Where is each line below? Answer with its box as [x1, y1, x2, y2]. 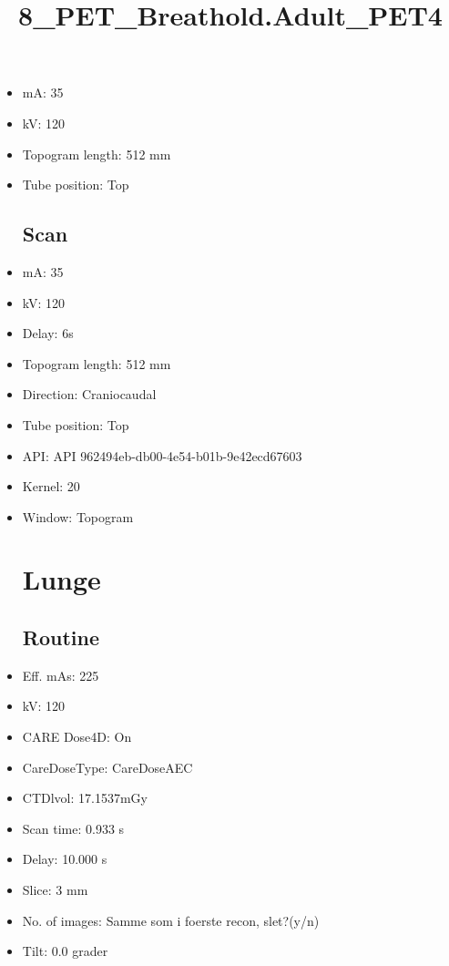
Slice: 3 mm [22, 880, 88, 899]
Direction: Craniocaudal [22, 385, 157, 404]
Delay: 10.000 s [22, 849, 107, 868]
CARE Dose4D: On [22, 727, 132, 746]
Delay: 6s [22, 324, 74, 343]
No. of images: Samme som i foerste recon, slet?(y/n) [22, 910, 320, 930]
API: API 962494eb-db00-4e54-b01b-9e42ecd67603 [22, 446, 302, 465]
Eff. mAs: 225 [22, 665, 99, 684]
